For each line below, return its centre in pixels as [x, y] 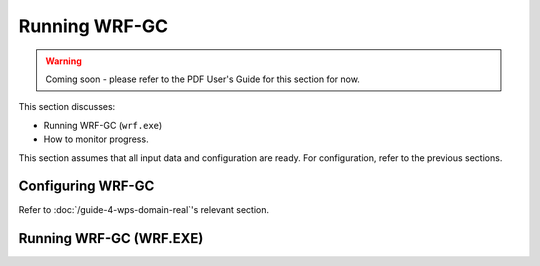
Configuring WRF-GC [86, 186]
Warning [63, 61]
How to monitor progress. [96, 139]
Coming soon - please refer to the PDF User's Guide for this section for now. [202, 79]
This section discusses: [67, 107]
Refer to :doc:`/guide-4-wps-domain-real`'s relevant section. [144, 210]
